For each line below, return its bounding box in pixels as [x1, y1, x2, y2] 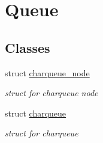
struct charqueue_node [5, 66, 90, 79]
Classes [5, 38, 50, 56]
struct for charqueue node [5, 87, 98, 99]
